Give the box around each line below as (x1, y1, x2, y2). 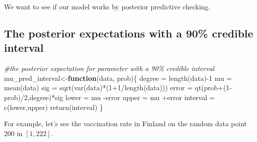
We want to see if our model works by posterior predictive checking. (4, 1, 210, 11)
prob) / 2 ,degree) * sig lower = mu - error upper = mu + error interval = (4, 92, 215, 102)
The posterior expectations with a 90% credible (4, 25, 254, 40)
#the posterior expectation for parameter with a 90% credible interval (4, 63, 214, 73)
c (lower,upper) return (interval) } (4, 102, 103, 112)
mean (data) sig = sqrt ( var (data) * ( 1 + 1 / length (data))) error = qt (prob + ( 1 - (4, 82, 232, 93)
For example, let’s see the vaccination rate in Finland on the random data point (4, 118, 247, 129)
